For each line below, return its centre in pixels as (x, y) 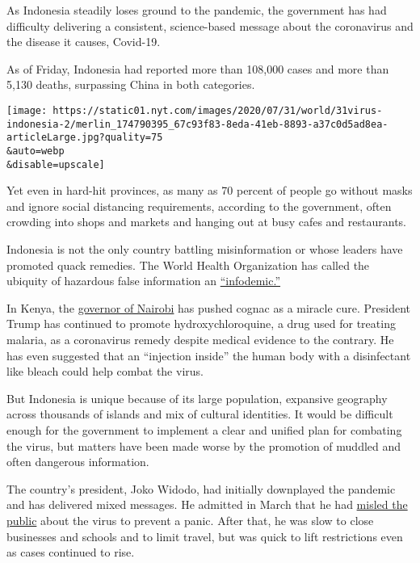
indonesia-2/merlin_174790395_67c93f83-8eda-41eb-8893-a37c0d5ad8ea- (197, 124)
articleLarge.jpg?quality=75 (85, 138)
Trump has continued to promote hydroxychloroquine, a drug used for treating (201, 324)
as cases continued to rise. (71, 552)
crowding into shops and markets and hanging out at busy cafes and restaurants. (206, 222)
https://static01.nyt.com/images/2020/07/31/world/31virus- (218, 110)
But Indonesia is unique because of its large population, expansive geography (197, 398)
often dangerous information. (78, 462)
